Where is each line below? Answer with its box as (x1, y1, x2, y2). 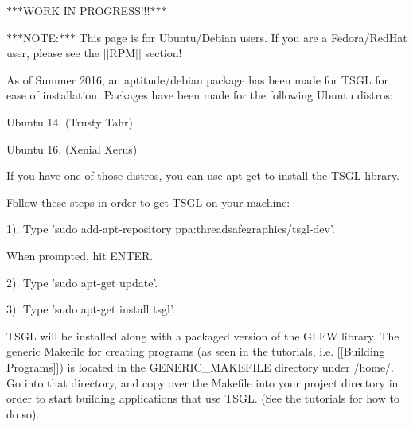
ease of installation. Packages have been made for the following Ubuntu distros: (6, 87, 393, 103)
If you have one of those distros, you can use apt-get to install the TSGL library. (6, 167, 399, 184)
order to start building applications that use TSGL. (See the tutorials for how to (6, 390, 399, 407)
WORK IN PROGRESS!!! (23, 2, 150, 18)
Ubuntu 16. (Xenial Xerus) (6, 140, 138, 157)
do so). (6, 405, 40, 422)
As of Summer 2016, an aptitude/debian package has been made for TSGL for (6, 71, 389, 88)
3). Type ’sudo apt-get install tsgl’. (6, 301, 175, 317)
